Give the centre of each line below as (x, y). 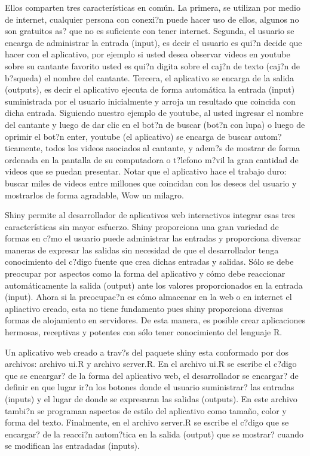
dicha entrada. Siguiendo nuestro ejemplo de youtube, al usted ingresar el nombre (154, 113)
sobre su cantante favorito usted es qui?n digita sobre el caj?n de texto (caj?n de (152, 65)
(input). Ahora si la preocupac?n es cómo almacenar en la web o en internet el (148, 297)
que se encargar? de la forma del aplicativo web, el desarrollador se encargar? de (152, 375)
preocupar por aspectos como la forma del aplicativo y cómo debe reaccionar (145, 273)
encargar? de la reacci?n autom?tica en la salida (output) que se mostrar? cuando (154, 434)
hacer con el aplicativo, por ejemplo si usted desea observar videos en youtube (148, 54)
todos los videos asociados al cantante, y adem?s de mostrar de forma (173, 148)
